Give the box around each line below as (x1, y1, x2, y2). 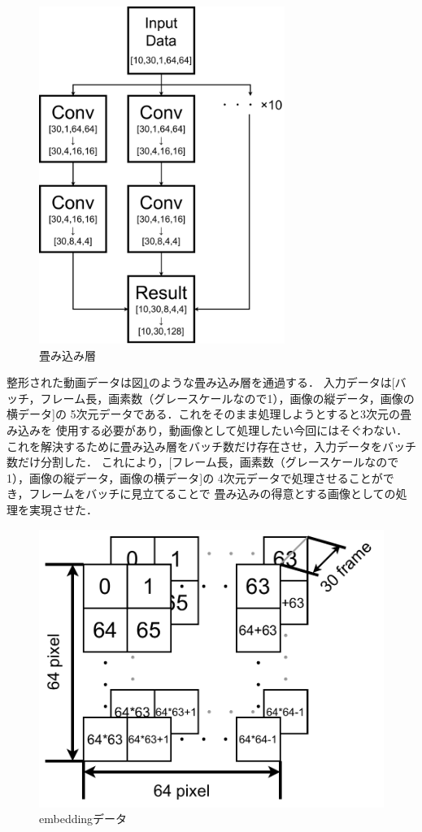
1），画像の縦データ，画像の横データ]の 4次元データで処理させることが (7, 469, 383, 486)
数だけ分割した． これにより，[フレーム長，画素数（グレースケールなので (7, 453, 399, 470)
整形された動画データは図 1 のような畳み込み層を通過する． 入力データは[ (7, 374, 395, 391)
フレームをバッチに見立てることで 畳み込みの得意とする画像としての (28, 485, 396, 502)
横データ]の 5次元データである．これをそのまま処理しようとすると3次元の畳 (7, 405, 411, 422)
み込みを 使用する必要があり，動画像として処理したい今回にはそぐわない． (7, 422, 408, 438)
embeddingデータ (39, 810, 128, 827)
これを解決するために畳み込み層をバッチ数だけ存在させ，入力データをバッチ (7, 437, 416, 454)
